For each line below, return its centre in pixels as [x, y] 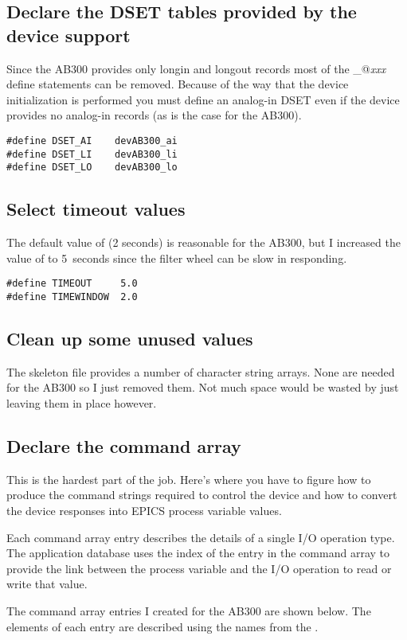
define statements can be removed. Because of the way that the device [178, 84]
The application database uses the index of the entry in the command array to [198, 553]
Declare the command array [124, 446]
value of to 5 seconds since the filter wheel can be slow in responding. [177, 258]
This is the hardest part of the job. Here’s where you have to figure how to [189, 479]
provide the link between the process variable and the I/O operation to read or [199, 568]
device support [68, 35]
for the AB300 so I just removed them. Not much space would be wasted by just [203, 387]
